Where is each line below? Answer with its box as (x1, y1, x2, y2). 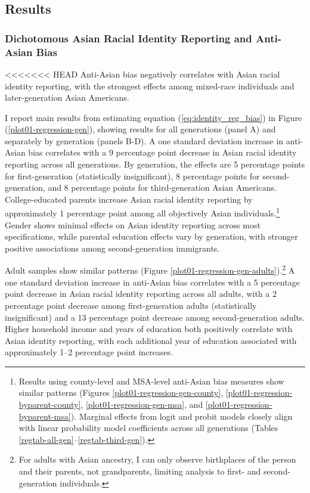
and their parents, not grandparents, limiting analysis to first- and (18, 465, 261, 478)
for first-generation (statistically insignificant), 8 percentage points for (5, 169, 260, 182)
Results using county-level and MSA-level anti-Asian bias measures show (18, 374, 284, 387)
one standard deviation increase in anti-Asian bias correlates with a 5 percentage (5, 275, 300, 288)
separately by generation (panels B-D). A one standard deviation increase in (5, 134, 284, 147)
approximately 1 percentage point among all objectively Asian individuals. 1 (5, 205, 280, 219)
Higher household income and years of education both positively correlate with (5, 323, 293, 335)
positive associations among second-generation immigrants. (5, 241, 220, 254)
